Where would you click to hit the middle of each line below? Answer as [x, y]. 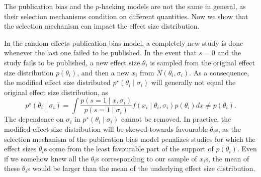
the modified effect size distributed [57, 82]
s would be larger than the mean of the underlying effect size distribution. [141, 168]
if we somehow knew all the [47, 158]
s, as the [228, 129]
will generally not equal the [193, 82]
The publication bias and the [49, 6]
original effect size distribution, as [56, 92]
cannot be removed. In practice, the [176, 119]
